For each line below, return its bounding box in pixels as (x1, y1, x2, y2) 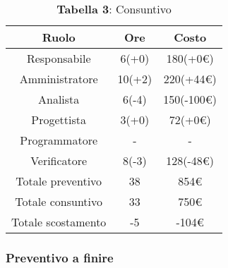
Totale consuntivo (15, 193, 103, 209)
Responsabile (26, 50, 91, 66)
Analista (38, 91, 80, 107)
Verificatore (30, 152, 88, 169)
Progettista (31, 111, 87, 128)
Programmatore (20, 132, 98, 148)
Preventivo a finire (6, 248, 114, 266)
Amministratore (19, 71, 98, 87)
